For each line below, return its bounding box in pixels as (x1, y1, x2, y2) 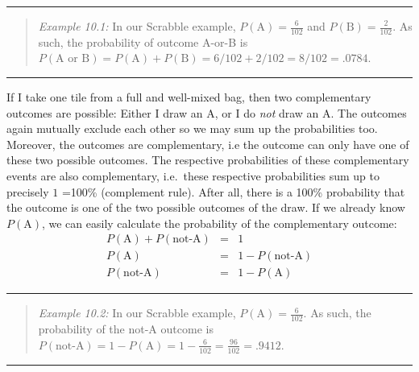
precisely (6, 183, 49, 200)
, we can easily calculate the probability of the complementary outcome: (41, 214, 397, 231)
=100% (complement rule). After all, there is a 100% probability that (61, 183, 405, 200)
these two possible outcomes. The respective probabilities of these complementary (6, 151, 409, 168)
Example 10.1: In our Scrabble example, (38, 18, 236, 34)
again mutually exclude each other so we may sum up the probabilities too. (6, 120, 378, 137)
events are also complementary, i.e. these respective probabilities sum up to (6, 167, 380, 184)
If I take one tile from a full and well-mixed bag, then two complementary (6, 89, 371, 105)
